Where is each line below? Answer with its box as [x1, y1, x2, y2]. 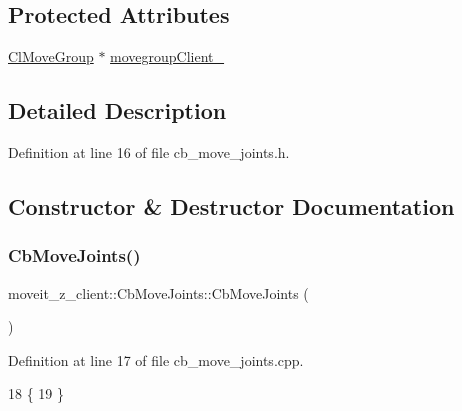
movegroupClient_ [110, 46, 225, 67]
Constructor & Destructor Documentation [8, 190, 455, 221]
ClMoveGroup [8, 46, 94, 67]
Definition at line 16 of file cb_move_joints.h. [8, 142, 290, 162]
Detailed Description [8, 95, 227, 126]
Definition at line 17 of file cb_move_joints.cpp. [8, 349, 304, 370]
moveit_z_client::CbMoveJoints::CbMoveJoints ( [8, 282, 309, 303]
